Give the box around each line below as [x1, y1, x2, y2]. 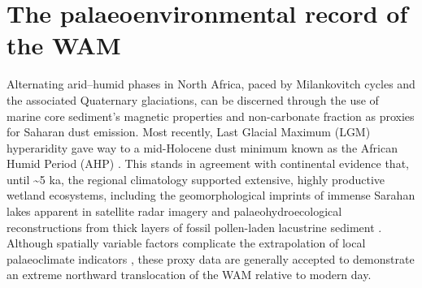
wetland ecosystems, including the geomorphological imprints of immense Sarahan [7, 187, 415, 204]
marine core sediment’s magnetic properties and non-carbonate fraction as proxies [7, 107, 415, 124]
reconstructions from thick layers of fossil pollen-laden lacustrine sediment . [7, 218, 382, 235]
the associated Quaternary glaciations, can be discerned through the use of [7, 91, 379, 108]
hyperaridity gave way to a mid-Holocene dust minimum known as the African [7, 139, 398, 156]
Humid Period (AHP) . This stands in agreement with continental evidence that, [7, 155, 409, 172]
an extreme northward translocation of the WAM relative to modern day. [7, 266, 372, 283]
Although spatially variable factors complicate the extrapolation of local [7, 234, 366, 251]
